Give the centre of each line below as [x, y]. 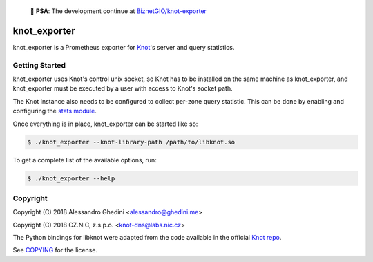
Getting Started [39, 65]
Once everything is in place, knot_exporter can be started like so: [105, 124]
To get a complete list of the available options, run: [85, 160]
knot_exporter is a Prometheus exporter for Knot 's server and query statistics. [124, 47]
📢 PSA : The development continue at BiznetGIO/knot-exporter [118, 11]
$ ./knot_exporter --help [71, 178]
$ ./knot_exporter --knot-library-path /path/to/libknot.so [131, 142]
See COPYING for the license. [55, 250]
